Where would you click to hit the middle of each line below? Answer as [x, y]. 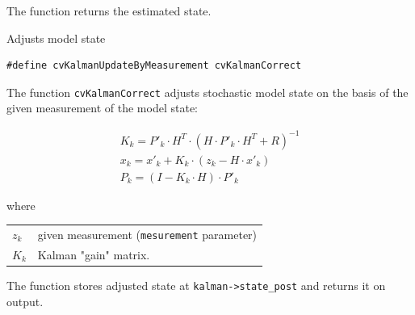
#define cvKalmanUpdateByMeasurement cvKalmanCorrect [154, 66]
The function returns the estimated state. [109, 10]
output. [25, 301]
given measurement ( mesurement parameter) [147, 234]
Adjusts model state [56, 38]
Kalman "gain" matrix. [94, 254]
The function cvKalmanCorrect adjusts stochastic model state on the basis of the [207, 92]
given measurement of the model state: [102, 108]
